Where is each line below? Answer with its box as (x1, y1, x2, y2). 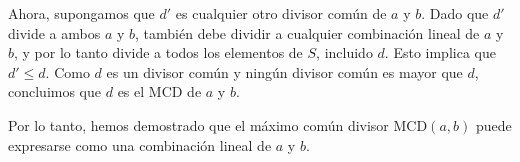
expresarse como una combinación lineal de (8, 134, 272, 155)
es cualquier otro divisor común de (175, 3, 387, 23)
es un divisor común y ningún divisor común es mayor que (106, 61, 463, 82)
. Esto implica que (384, 42, 496, 63)
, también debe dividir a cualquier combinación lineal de (135, 22, 480, 43)
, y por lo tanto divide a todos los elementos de (14, 42, 303, 63)
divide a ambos (8, 22, 101, 43)
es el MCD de (117, 81, 202, 102)
